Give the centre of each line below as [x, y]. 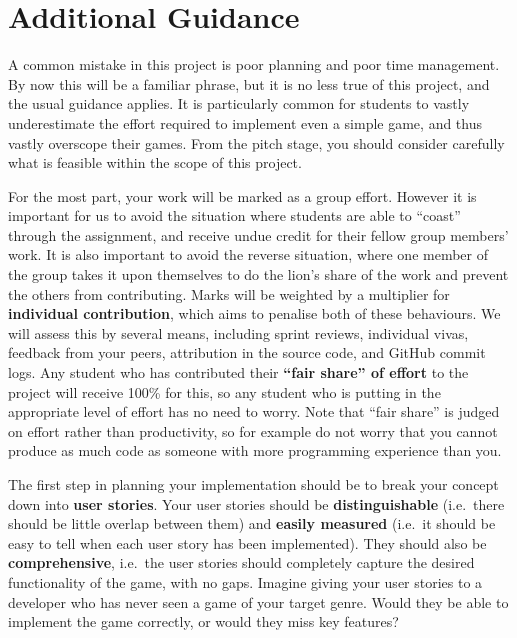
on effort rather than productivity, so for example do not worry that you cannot [253, 430]
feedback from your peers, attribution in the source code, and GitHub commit [247, 352]
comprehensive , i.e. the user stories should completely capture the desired [241, 562]
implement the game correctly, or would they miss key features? [203, 621]
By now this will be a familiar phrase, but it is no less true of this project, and [249, 83]
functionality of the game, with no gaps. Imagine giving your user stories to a [245, 581]
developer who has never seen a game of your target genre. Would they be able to [258, 601]
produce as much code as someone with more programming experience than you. [255, 450]
